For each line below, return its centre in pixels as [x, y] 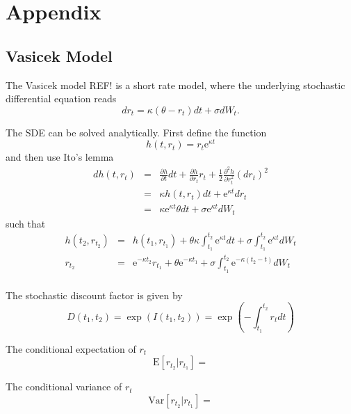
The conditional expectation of [71, 348]
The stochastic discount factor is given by [94, 295]
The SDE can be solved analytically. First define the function [136, 132]
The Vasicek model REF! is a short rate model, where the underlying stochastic [175, 85]
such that [26, 223]
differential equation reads [61, 98]
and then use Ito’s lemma [60, 157]
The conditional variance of [64, 387]
